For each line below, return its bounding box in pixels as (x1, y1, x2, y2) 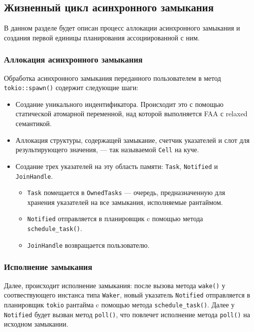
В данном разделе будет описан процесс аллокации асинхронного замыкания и (4, 23, 240, 33)
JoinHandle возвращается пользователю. (27, 239, 150, 250)
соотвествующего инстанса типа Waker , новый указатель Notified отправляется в (4, 290, 251, 300)
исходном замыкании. (4, 319, 68, 329)
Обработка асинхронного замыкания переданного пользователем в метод (4, 72, 221, 83)
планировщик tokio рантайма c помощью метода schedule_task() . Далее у (4, 299, 235, 309)
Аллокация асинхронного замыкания (4, 53, 143, 66)
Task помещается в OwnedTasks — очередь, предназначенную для (27, 187, 225, 198)
